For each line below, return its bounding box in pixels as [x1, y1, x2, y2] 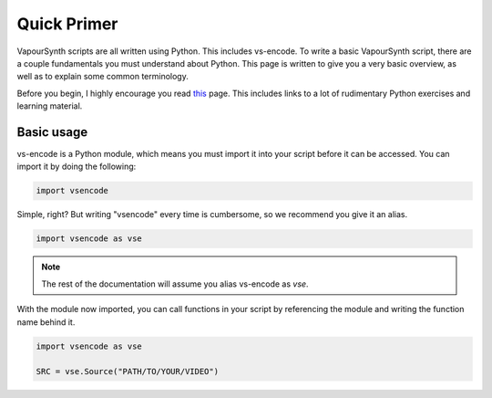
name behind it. [16, 316, 76, 328]
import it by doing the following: [16, 161, 137, 173]
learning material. [16, 100, 83, 111]
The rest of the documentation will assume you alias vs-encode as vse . [41, 278, 309, 289]
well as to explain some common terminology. [16, 71, 189, 82]
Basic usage [16, 124, 88, 140]
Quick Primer [16, 14, 118, 34]
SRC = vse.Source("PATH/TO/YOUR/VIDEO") [36, 366, 219, 377]
